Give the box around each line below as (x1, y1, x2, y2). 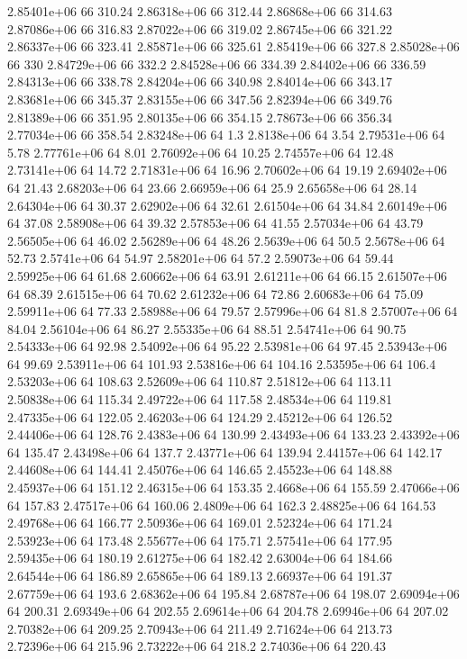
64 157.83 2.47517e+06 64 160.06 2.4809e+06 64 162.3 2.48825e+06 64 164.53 (7, 495, 436, 514)
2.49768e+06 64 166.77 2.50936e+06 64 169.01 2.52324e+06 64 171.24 (7, 513, 392, 532)
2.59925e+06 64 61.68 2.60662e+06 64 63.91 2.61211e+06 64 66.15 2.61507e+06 (7, 266, 447, 284)
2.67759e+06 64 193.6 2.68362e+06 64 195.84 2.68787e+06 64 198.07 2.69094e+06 (7, 583, 460, 602)
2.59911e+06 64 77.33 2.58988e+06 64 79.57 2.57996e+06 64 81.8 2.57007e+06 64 (7, 302, 458, 320)
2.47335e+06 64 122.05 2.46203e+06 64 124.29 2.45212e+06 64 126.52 (7, 407, 392, 426)
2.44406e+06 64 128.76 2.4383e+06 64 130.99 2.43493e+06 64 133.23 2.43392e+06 (7, 425, 460, 444)
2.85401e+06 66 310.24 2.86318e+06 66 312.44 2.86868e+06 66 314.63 (7, 2, 392, 20)
